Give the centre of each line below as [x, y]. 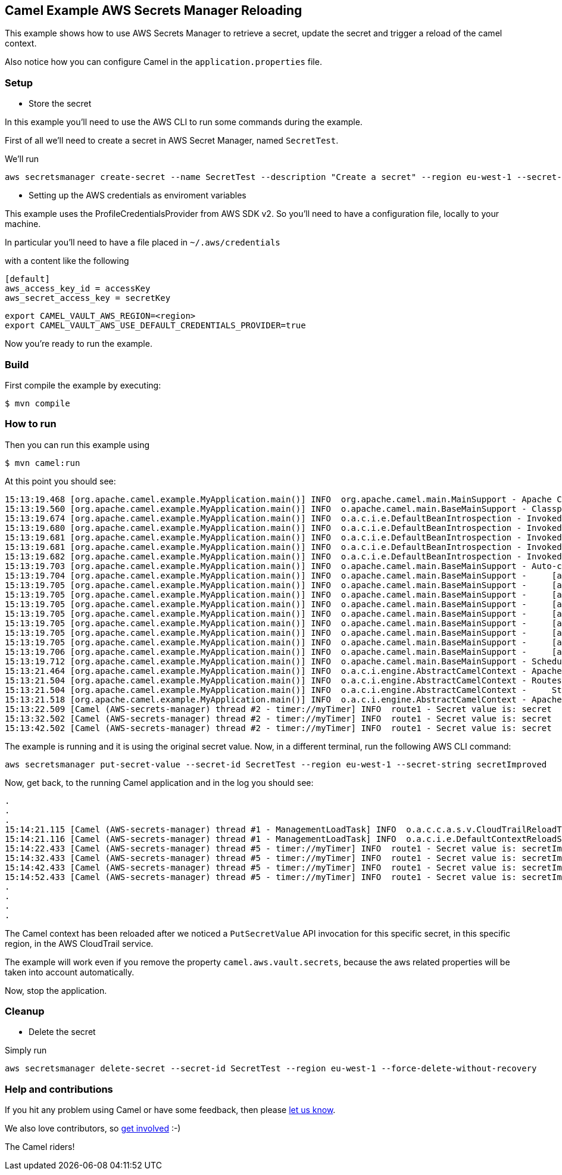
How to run [31, 424]
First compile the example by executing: [83, 385]
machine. [23, 224]
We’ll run [22, 159]
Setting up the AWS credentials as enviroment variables [138, 195]
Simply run [26, 1050]
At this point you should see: [60, 481]
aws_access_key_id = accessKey [78, 289]
